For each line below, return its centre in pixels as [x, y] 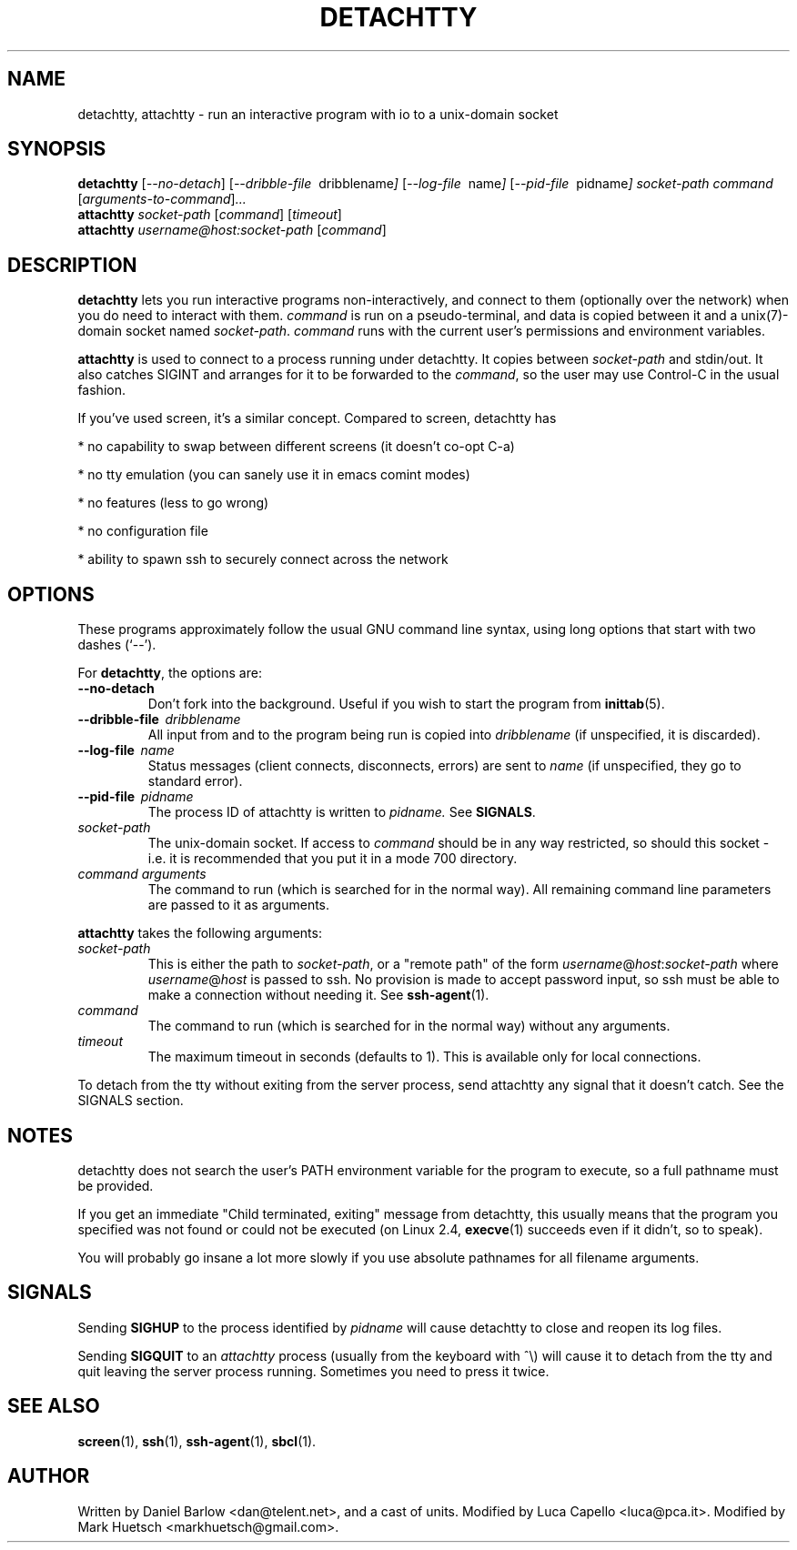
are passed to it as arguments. [239, 905]
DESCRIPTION [72, 265]
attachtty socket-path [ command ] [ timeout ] [210, 215]
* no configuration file [143, 531]
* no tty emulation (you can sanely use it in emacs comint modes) [274, 475]
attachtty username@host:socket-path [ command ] [232, 230]
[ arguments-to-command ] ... [162, 199]
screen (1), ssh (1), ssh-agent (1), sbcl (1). [197, 1441]
